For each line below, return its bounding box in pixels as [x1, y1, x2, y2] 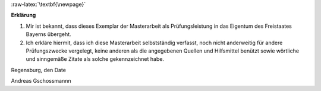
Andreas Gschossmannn [11, 77, 71, 84]
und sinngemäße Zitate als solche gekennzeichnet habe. [26, 56, 165, 63]
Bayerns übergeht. [26, 31, 71, 38]
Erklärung [11, 12, 36, 19]
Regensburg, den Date [11, 66, 67, 73]
